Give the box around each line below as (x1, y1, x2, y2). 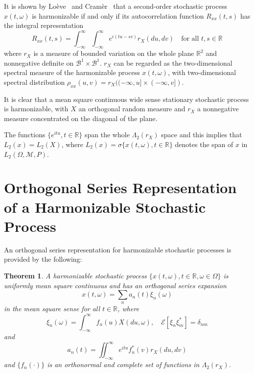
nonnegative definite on (4, 57, 74, 68)
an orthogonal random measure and (78, 103, 185, 114)
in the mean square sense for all (4, 303, 100, 314)
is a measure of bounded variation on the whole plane (33, 48, 194, 58)
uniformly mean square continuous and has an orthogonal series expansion (4, 280, 227, 290)
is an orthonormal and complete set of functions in (47, 359, 200, 370)
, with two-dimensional (167, 67, 236, 77)
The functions (4, 129, 46, 140)
